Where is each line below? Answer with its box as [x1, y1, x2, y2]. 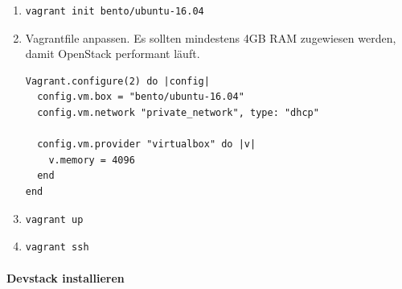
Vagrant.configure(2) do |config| [25, 75, 210, 87]
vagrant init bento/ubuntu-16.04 [25, 6, 204, 17]
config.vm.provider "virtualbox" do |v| [37, 138, 256, 151]
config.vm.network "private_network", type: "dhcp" [37, 106, 319, 118]
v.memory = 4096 [48, 154, 135, 166]
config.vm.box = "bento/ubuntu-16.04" [37, 91, 244, 103]
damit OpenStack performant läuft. [25, 45, 200, 62]
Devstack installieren [6, 270, 125, 287]
